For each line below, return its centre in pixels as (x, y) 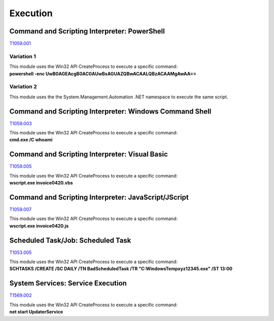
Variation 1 (23, 56)
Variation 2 (23, 87)
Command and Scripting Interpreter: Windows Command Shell (110, 111)
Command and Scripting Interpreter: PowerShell (87, 31)
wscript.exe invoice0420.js (39, 226)
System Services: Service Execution (68, 283)
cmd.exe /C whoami (31, 140)
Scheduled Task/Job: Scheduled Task (70, 240)
